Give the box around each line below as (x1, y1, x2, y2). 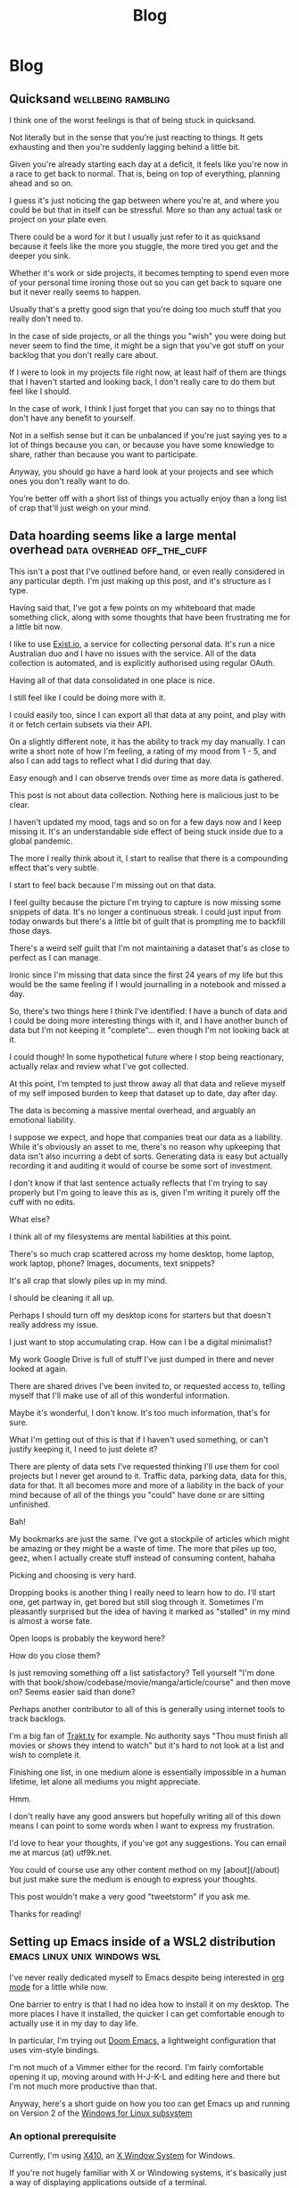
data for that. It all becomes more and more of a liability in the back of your (9, 1479, 284, 1491)
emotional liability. (9, 1114, 76, 1125)
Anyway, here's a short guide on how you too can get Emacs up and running (9, 2098, 290, 2109)
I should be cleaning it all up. (9, 1292, 114, 1303)
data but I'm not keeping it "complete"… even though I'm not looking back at (9, 1024, 290, 1036)
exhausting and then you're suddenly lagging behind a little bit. (9, 142, 241, 152)
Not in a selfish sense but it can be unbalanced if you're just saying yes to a (9, 430, 287, 440)
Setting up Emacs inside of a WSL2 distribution (9, 1934, 277, 1950)
